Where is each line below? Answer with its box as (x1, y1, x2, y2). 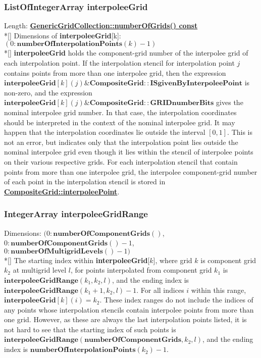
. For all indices (136, 284, 184, 295)
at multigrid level (13, 265, 67, 275)
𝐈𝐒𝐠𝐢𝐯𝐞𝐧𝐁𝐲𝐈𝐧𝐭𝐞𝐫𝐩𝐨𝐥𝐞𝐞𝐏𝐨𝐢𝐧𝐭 (150, 80, 243, 87)
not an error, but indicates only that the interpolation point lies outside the (4, 136, 238, 147)
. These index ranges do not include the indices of (99, 294, 253, 305)
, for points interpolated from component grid (70, 265, 212, 275)
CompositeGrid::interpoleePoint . (4, 186, 120, 196)
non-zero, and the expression (4, 87, 92, 97)
